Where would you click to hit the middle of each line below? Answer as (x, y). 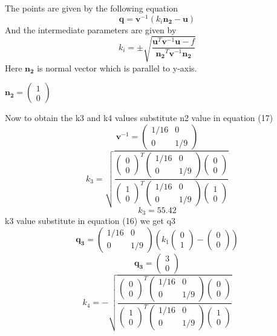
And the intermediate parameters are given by (91, 29)
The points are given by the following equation (91, 8)
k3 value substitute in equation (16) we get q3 (90, 220)
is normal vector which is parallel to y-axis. (117, 68)
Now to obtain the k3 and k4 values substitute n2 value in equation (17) (139, 118)
